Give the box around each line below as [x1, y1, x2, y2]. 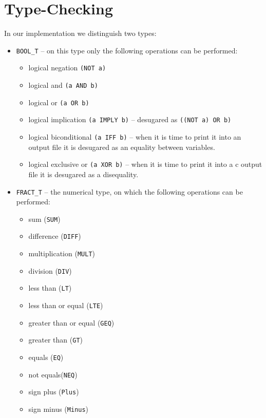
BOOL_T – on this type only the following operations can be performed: [16, 45, 238, 55]
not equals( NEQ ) [28, 369, 78, 379]
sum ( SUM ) [28, 213, 61, 224]
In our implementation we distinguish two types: [4, 28, 157, 39]
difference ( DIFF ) [28, 231, 81, 241]
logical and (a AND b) [28, 80, 98, 90]
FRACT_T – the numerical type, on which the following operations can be [16, 186, 243, 197]
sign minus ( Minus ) [28, 403, 89, 414]
